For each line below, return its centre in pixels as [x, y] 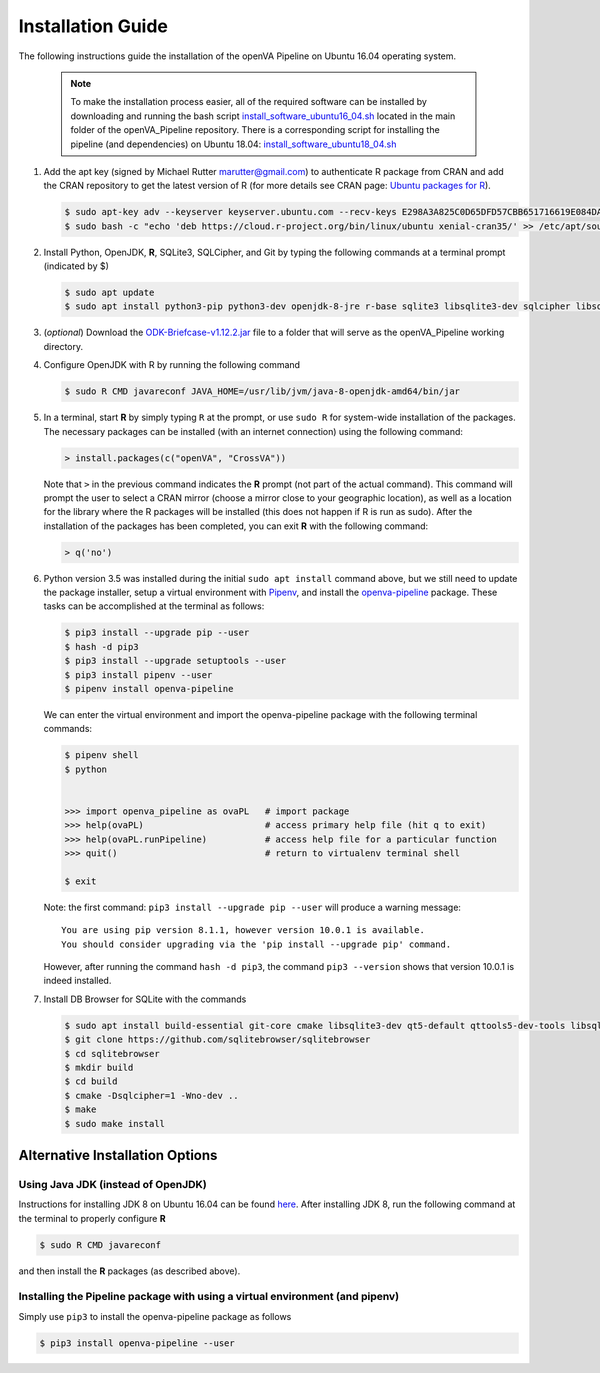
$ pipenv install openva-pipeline [149, 688]
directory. [63, 346]
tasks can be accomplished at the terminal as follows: [154, 606]
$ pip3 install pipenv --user [138, 674]
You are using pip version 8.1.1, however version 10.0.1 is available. [243, 930]
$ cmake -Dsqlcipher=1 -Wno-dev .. [151, 1095]
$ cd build [91, 1081]
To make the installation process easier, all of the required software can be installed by [248, 102]
